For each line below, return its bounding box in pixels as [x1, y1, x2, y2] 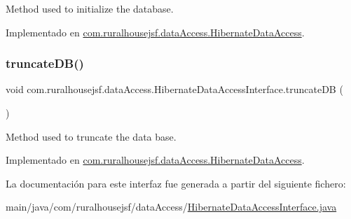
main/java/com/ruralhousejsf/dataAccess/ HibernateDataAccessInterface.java [6, 199, 337, 214]
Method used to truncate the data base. [6, 129, 177, 143]
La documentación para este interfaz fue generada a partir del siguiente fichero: [6, 176, 346, 190]
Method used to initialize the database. [6, 1, 174, 15]
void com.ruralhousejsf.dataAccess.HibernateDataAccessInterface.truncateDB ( [6, 82, 343, 97]
